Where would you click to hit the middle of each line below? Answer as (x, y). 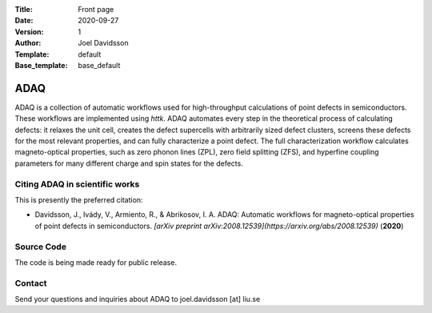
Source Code (41, 247)
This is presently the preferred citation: (79, 199)
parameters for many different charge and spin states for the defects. (129, 163)
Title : (24, 9)
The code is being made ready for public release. (96, 262)
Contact (31, 283)
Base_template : (41, 65)
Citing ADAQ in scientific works (77, 184)
